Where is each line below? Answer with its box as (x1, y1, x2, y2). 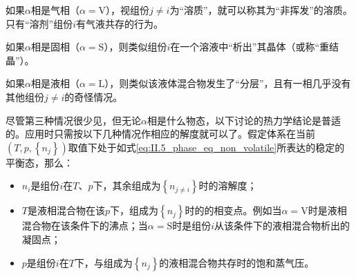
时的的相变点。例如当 (185, 203, 282, 218)
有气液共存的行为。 (76, 16, 164, 30)
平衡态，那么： (6, 155, 73, 169)
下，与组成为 (74, 255, 133, 269)
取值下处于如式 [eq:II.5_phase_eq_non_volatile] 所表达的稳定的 (68, 140, 345, 154)
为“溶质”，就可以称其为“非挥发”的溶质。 (169, 3, 353, 17)
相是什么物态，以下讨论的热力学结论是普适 (147, 113, 341, 127)
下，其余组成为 (93, 178, 161, 193)
